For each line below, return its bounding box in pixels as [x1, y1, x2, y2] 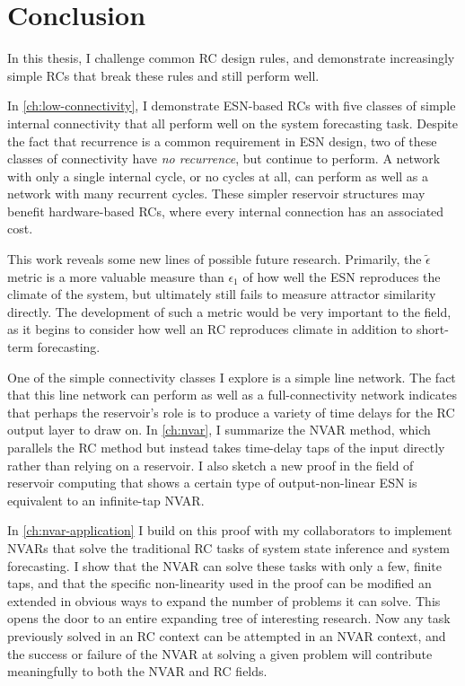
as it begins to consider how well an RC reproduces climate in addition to [7, 320, 413, 339]
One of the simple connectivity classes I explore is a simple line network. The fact [7, 367, 456, 386]
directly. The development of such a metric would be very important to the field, [7, 302, 452, 321]
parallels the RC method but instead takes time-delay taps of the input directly [7, 438, 445, 456]
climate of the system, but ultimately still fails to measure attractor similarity [7, 285, 436, 303]
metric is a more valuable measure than [7, 267, 224, 286]
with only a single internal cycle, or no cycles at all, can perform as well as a [7, 166, 429, 185]
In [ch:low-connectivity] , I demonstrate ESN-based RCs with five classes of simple [7, 96, 456, 115]
